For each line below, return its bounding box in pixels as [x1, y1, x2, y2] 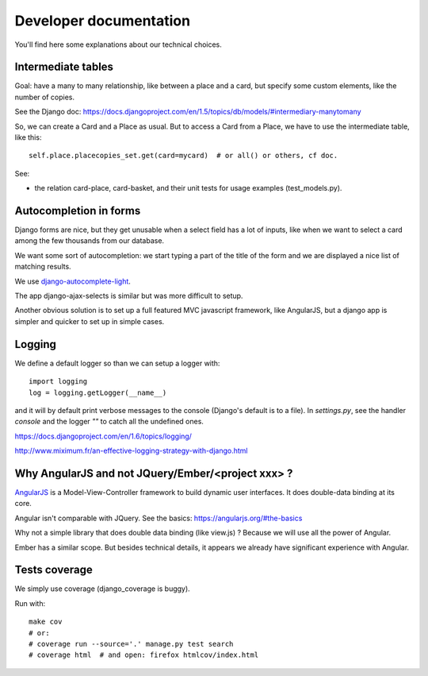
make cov [29, 617, 63, 627]
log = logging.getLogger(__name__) [29, 388, 167, 397]
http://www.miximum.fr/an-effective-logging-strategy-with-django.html [14, 446, 248, 456]
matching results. [14, 262, 71, 272]
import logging [29, 377, 88, 386]
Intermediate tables [14, 60, 114, 74]
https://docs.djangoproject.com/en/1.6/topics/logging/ [14, 431, 192, 441]
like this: [14, 133, 42, 142]
